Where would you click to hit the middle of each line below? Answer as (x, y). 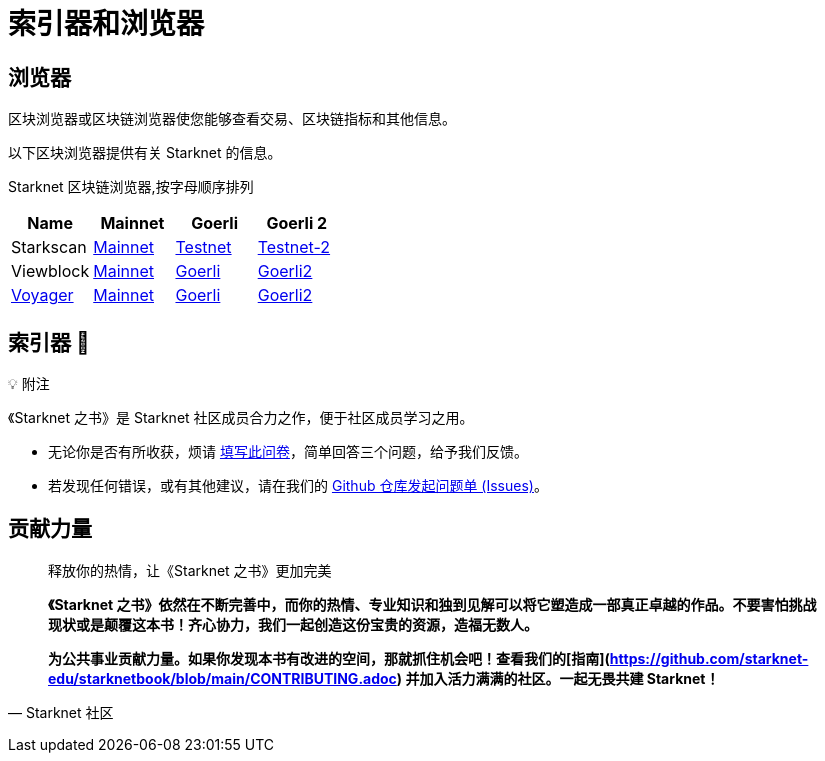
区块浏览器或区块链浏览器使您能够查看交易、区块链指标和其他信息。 (232, 119)
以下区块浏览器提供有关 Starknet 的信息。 (145, 153)
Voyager (42, 295)
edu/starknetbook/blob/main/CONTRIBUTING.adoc (222, 678)
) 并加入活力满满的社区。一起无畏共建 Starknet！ (558, 678)
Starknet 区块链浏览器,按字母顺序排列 (131, 187)
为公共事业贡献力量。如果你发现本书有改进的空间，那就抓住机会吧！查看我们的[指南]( (329, 658)
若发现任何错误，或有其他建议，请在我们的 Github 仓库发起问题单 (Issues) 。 (298, 486)
